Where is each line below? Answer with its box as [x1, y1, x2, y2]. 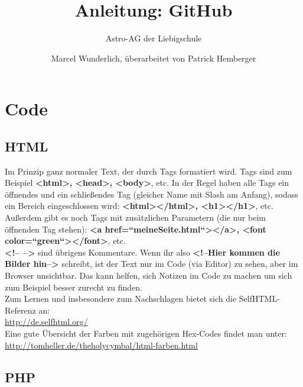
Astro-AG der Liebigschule [105, 32, 202, 44]
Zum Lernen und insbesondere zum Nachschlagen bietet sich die [5, 292, 237, 305]
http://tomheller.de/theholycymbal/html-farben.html [5, 338, 198, 351]
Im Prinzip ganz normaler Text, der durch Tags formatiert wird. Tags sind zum [5, 165, 292, 177]
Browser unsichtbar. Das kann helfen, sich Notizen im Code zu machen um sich [5, 269, 292, 282]
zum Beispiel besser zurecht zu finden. [5, 280, 143, 293]
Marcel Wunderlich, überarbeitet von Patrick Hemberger [51, 51, 256, 64]
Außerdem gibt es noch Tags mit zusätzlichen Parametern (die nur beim [5, 211, 266, 224]
